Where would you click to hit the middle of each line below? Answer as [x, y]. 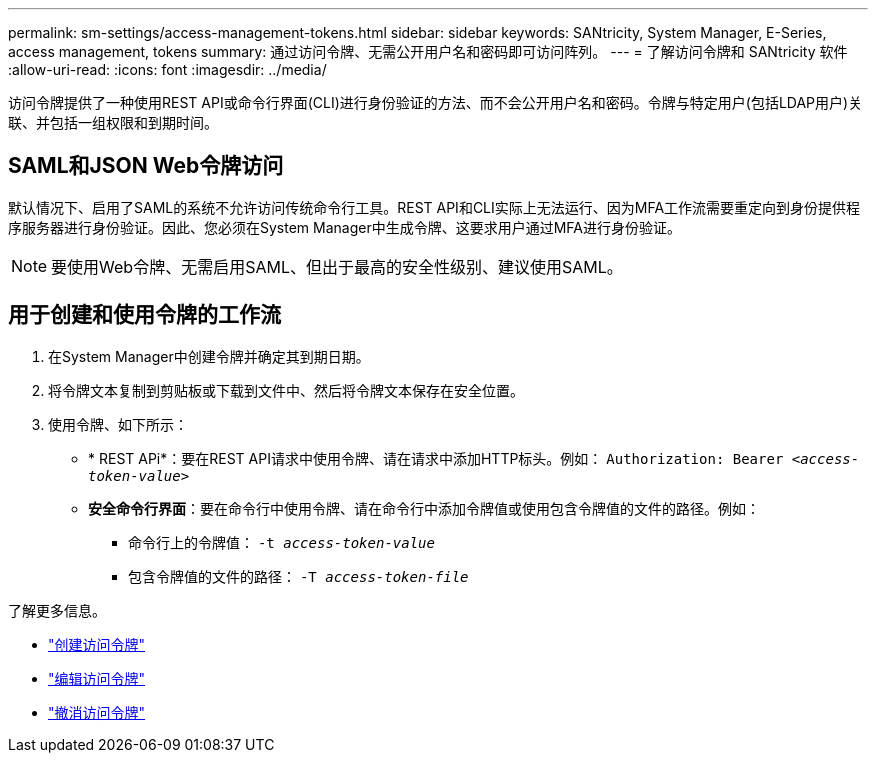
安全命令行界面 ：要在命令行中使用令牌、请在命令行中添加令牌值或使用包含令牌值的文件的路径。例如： [424, 508]
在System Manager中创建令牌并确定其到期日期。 [209, 356]
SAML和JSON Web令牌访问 [146, 166]
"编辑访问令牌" [97, 678]
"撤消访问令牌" [97, 712]
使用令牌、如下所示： [118, 424]
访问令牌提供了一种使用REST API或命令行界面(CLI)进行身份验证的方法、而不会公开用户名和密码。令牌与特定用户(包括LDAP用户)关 [435, 102]
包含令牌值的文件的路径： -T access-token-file [298, 576]
